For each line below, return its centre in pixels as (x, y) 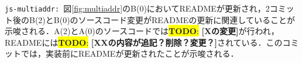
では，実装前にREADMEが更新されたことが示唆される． (130, 53)
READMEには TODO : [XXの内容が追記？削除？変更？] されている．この (144, 42)
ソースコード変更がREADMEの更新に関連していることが (186, 19)
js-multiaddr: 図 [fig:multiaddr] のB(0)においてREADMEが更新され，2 (137, 8)
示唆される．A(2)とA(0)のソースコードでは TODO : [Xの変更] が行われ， (142, 31)
